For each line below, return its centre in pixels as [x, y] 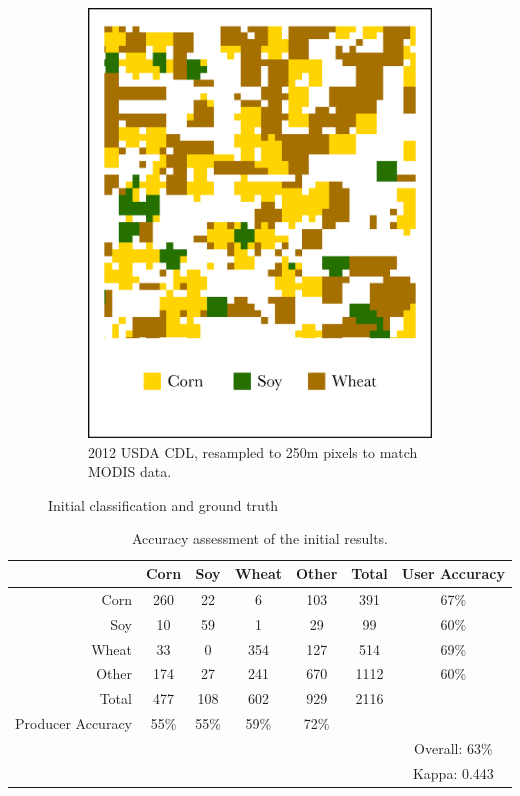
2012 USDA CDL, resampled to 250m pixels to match [253, 451]
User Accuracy [453, 573]
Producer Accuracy [73, 723]
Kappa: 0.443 [453, 772]
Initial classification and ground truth [163, 504]
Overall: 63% [453, 747]
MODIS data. [130, 471]
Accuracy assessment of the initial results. [259, 538]
